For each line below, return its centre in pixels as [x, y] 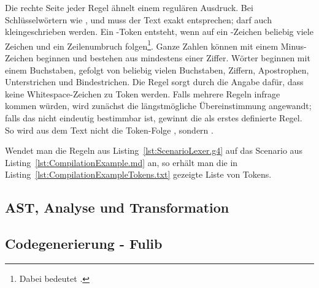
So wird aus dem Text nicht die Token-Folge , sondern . [109, 130]
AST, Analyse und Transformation [117, 207]
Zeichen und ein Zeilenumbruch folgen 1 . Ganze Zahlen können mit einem [142, 45]
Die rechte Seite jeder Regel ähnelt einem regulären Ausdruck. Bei [129, 7]
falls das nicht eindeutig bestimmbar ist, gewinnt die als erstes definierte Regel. [154, 118]
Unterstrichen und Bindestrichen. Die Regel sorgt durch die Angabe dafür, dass [154, 82]
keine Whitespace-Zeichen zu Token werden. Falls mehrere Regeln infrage [143, 93]
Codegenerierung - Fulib [84, 244]
